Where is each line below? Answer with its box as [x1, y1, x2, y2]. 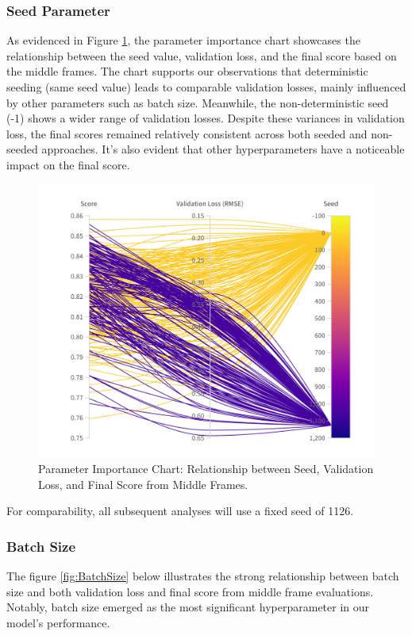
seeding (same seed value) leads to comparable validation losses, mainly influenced [6, 79, 406, 95]
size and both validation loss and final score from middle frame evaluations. [6, 583, 374, 599]
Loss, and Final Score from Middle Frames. [38, 475, 248, 492]
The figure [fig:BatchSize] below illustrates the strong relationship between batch [6, 568, 399, 584]
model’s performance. [6, 615, 110, 631]
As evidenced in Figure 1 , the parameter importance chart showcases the [6, 32, 360, 48]
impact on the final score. [6, 156, 130, 173]
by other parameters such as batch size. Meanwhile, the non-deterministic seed [6, 94, 389, 111]
